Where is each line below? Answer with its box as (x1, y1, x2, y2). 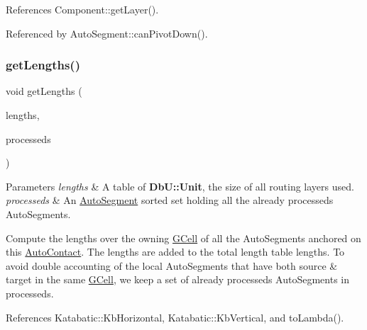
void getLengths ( (6, 84, 82, 98)
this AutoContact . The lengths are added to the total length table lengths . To (6, 244, 345, 259)
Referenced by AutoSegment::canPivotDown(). (6, 25, 208, 40)
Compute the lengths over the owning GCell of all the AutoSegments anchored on (6, 230, 361, 245)
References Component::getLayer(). (6, 2, 159, 16)
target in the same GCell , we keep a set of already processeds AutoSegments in (6, 272, 349, 287)
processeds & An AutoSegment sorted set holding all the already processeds (6, 193, 334, 207)
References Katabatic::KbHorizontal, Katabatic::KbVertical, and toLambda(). (6, 309, 344, 324)
